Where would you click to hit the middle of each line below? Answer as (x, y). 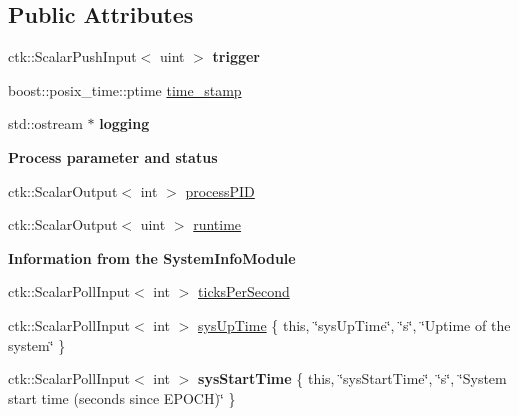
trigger (236, 56)
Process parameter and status (113, 156)
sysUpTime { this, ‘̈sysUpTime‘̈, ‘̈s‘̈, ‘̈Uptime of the (354, 324)
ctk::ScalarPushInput (72, 56)
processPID (220, 190)
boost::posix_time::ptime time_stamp (125, 89)
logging (124, 123)
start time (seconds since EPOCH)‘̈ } (122, 397)
